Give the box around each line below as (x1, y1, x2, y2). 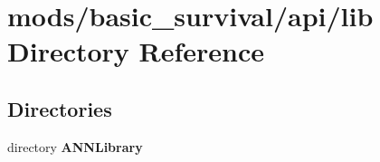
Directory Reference (7, 33, 265, 70)
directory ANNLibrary (7, 137, 143, 156)
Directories (7, 94, 112, 122)
